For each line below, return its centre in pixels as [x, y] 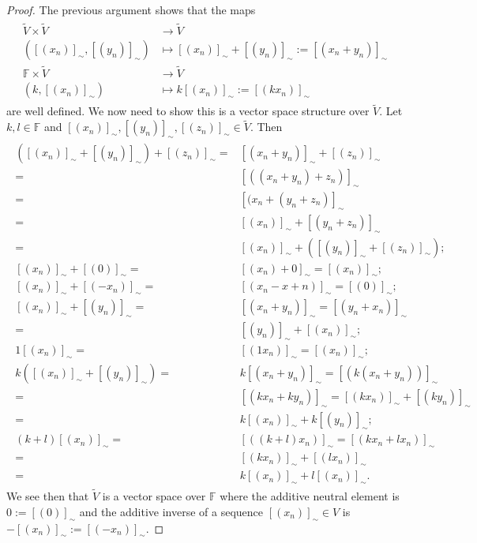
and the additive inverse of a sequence [171, 511]
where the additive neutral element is [310, 496]
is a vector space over [154, 496]
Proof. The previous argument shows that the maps [131, 9]
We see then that [48, 496]
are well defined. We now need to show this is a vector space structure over [188, 111]
